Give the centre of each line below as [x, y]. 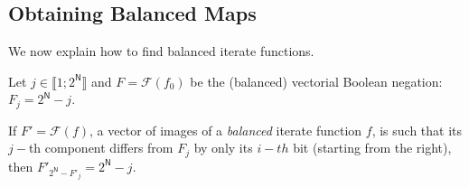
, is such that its [417, 130]
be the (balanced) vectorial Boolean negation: [316, 81]
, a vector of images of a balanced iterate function [226, 130]
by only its [223, 148]
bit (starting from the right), [372, 148]
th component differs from [101, 148]
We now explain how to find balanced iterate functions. [161, 51]
